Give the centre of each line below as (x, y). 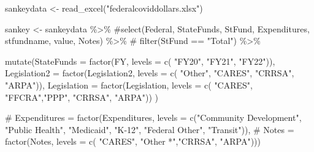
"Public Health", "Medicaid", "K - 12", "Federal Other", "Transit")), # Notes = (150, 129)
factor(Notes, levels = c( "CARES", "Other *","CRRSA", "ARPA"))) (133, 141)
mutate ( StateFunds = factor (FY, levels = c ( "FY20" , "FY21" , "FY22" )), (140, 61)
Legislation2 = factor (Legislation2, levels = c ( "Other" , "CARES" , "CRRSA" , (150, 73)
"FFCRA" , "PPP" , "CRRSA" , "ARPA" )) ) (82, 97)
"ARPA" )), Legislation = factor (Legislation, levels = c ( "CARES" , (129, 85)
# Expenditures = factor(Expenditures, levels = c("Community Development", (153, 118)
